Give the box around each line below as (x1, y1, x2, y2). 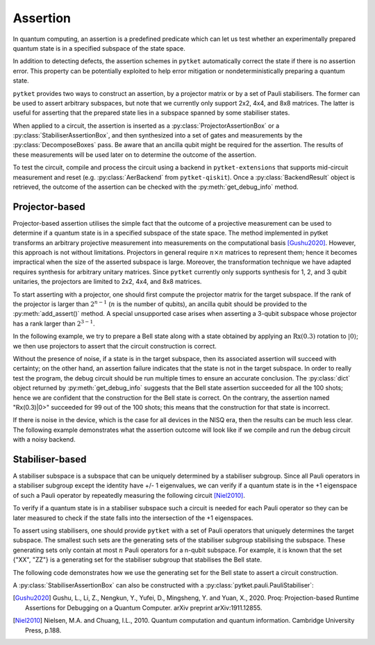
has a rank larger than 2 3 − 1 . (12, 319, 95, 328)
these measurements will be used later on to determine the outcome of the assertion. (12, 150, 257, 159)
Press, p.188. (25, 626, 62, 635)
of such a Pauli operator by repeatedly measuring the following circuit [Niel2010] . (12, 491, 246, 499)
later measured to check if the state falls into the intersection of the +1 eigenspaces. (12, 514, 253, 522)
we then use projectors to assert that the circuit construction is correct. (12, 342, 217, 350)
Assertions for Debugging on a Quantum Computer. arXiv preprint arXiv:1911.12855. (25, 603, 262, 612)
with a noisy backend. (12, 435, 76, 444)
